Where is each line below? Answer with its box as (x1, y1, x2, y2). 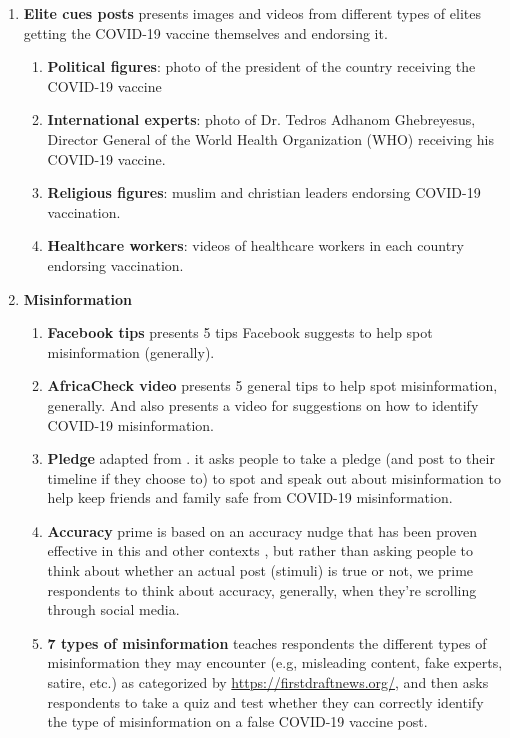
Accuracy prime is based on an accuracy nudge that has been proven (47, 520, 478, 541)
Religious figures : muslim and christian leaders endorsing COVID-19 (47, 182, 481, 203)
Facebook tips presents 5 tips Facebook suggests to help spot (47, 322, 433, 343)
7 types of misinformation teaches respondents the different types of (47, 632, 487, 653)
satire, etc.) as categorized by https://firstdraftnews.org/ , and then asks (47, 672, 489, 693)
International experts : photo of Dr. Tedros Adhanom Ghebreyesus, (47, 109, 476, 130)
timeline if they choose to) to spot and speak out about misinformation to (47, 467, 502, 488)
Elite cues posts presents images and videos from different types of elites (23, 3, 481, 23)
